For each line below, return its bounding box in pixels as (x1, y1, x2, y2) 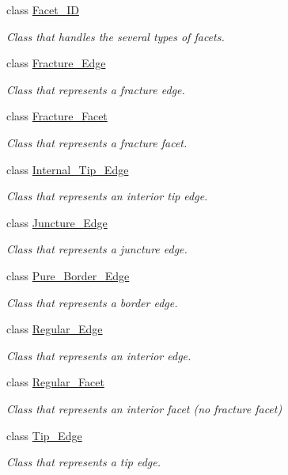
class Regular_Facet (6, 374, 104, 390)
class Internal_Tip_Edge (6, 161, 129, 177)
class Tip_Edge (6, 427, 82, 443)
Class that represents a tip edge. (6, 454, 161, 470)
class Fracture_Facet (6, 108, 108, 124)
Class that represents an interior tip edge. (6, 188, 208, 204)
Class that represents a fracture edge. (6, 81, 185, 97)
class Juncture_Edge (6, 214, 108, 230)
